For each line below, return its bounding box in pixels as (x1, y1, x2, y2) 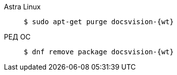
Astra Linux (4, 2, 41, 11)
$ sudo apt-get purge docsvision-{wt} (24, 18, 174, 26)
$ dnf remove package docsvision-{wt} (24, 48, 174, 56)
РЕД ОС (4, 33, 31, 41)
